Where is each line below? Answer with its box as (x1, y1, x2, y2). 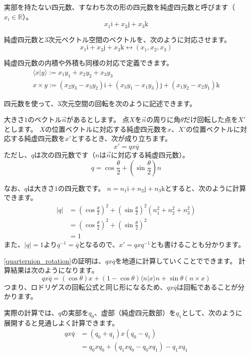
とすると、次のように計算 (165, 183, 246, 193)
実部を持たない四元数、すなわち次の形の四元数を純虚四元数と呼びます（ (4, 2, 235, 12)
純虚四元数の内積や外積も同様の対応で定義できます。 (4, 58, 173, 68)
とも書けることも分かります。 (150, 239, 245, 249)
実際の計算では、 (4, 307, 58, 317)
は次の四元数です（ (34, 150, 96, 160)
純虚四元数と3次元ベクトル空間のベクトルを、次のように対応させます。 (4, 34, 231, 44)
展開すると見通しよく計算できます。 (4, 317, 119, 327)
